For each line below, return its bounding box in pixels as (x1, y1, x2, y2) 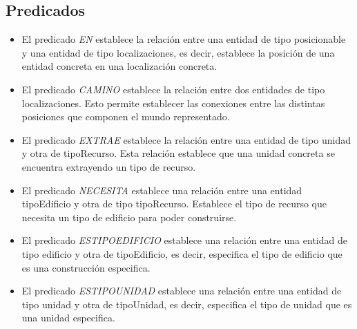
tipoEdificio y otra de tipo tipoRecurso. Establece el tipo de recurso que (21, 196, 327, 211)
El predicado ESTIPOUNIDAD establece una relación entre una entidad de (21, 283, 342, 298)
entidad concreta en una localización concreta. (21, 59, 218, 73)
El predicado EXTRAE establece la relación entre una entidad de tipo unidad (21, 132, 351, 147)
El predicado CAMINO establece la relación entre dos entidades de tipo (21, 82, 325, 96)
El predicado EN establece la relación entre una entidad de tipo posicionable (21, 32, 346, 46)
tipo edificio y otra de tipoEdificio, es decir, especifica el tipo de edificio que (21, 246, 342, 261)
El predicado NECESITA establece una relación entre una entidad (21, 182, 302, 197)
